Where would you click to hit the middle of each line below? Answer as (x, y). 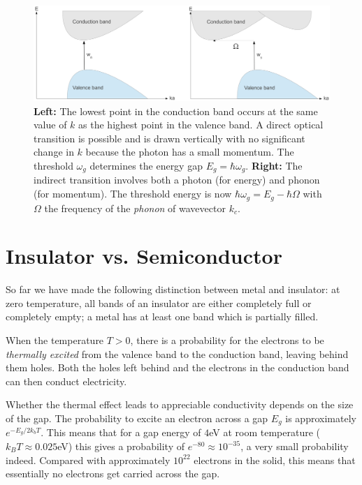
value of (50, 125)
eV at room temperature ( (265, 432)
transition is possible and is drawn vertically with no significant (169, 138)
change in (54, 152)
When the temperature (55, 340)
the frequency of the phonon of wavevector (135, 208)
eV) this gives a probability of (121, 446)
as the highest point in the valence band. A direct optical (201, 125)
